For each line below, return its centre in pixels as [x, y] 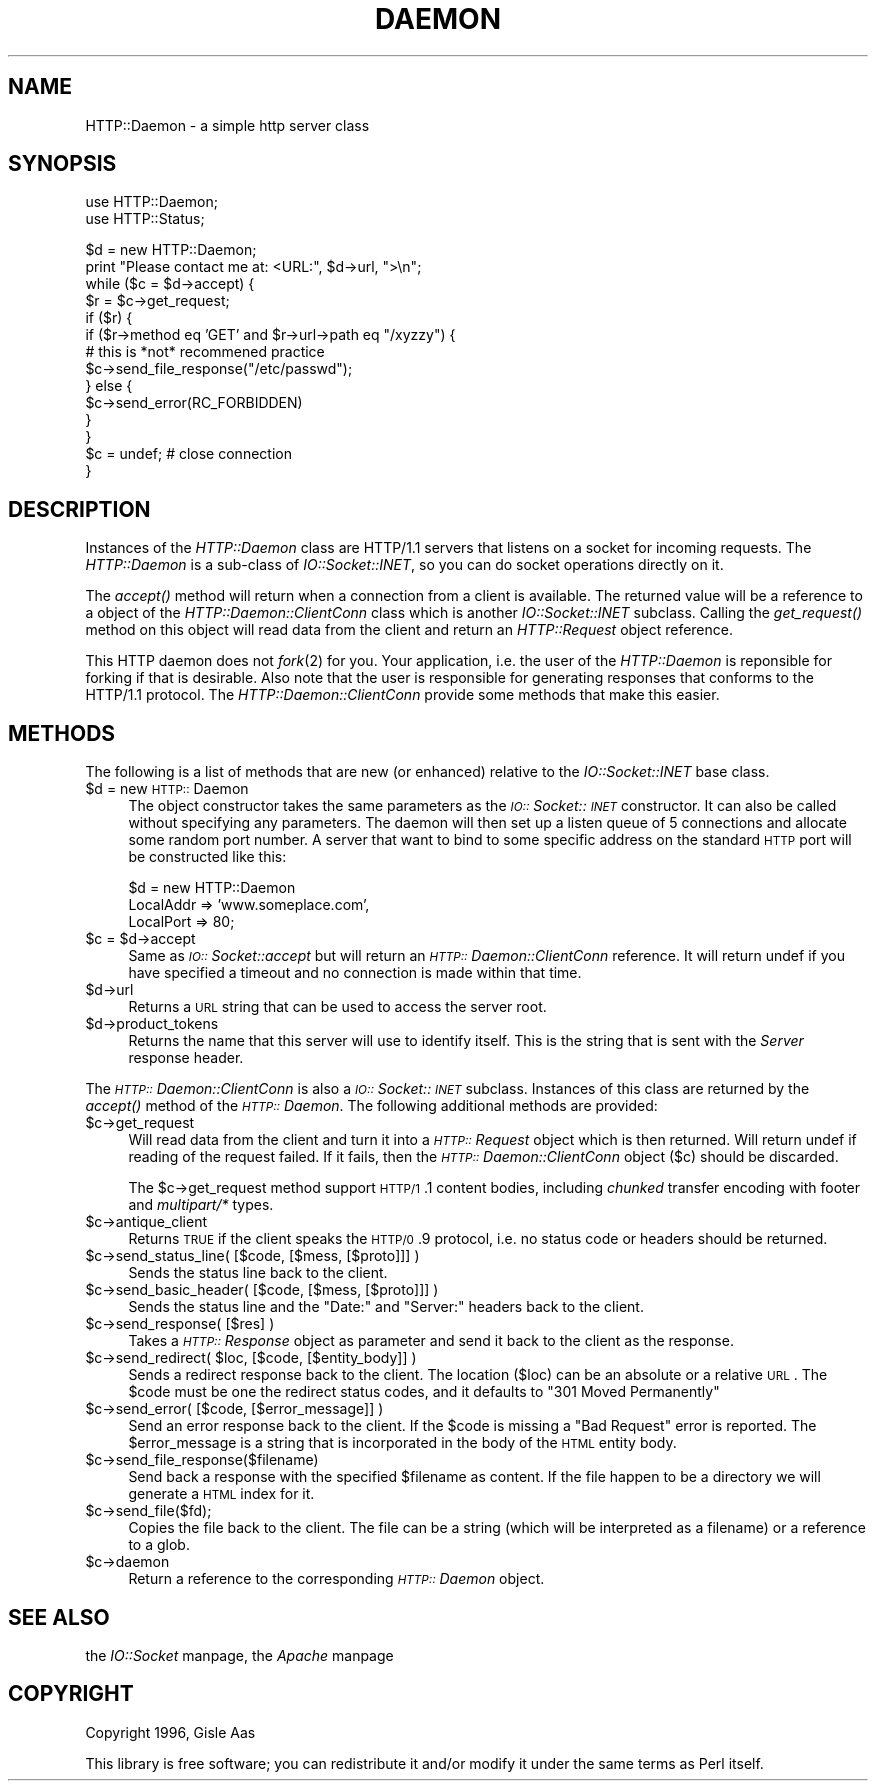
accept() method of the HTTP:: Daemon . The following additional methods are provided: [371, 1106]
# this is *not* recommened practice [205, 352]
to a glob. [159, 1545]
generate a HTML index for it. [221, 1494]
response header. [186, 1058]
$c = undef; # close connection [188, 454]
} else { [109, 386]
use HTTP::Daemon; [151, 202]
